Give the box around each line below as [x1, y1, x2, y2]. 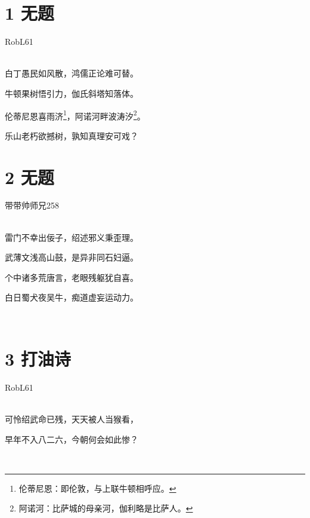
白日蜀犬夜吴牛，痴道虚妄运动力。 [5, 291, 138, 304]
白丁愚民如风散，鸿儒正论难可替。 [5, 67, 138, 79]
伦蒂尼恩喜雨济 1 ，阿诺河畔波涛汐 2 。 [5, 108, 145, 122]
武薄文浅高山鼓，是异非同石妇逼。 [5, 251, 138, 263]
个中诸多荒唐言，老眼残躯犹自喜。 [5, 271, 138, 283]
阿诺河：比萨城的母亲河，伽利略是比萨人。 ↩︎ [18, 502, 193, 514]
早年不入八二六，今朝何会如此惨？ [5, 433, 138, 445]
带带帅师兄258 [5, 199, 59, 212]
